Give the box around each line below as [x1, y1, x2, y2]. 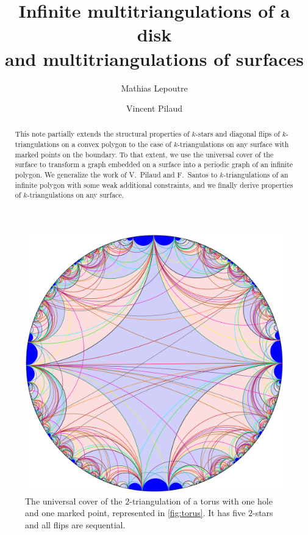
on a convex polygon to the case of [61, 139, 171, 149]
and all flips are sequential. [25, 519, 126, 531]
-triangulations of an [223, 170, 288, 180]
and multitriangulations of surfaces [5, 46, 304, 71]
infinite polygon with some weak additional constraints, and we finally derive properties [15, 179, 293, 190]
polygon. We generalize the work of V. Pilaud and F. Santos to [15, 170, 218, 180]
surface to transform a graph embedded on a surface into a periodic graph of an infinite [15, 159, 293, 170]
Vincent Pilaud [126, 102, 182, 115]
